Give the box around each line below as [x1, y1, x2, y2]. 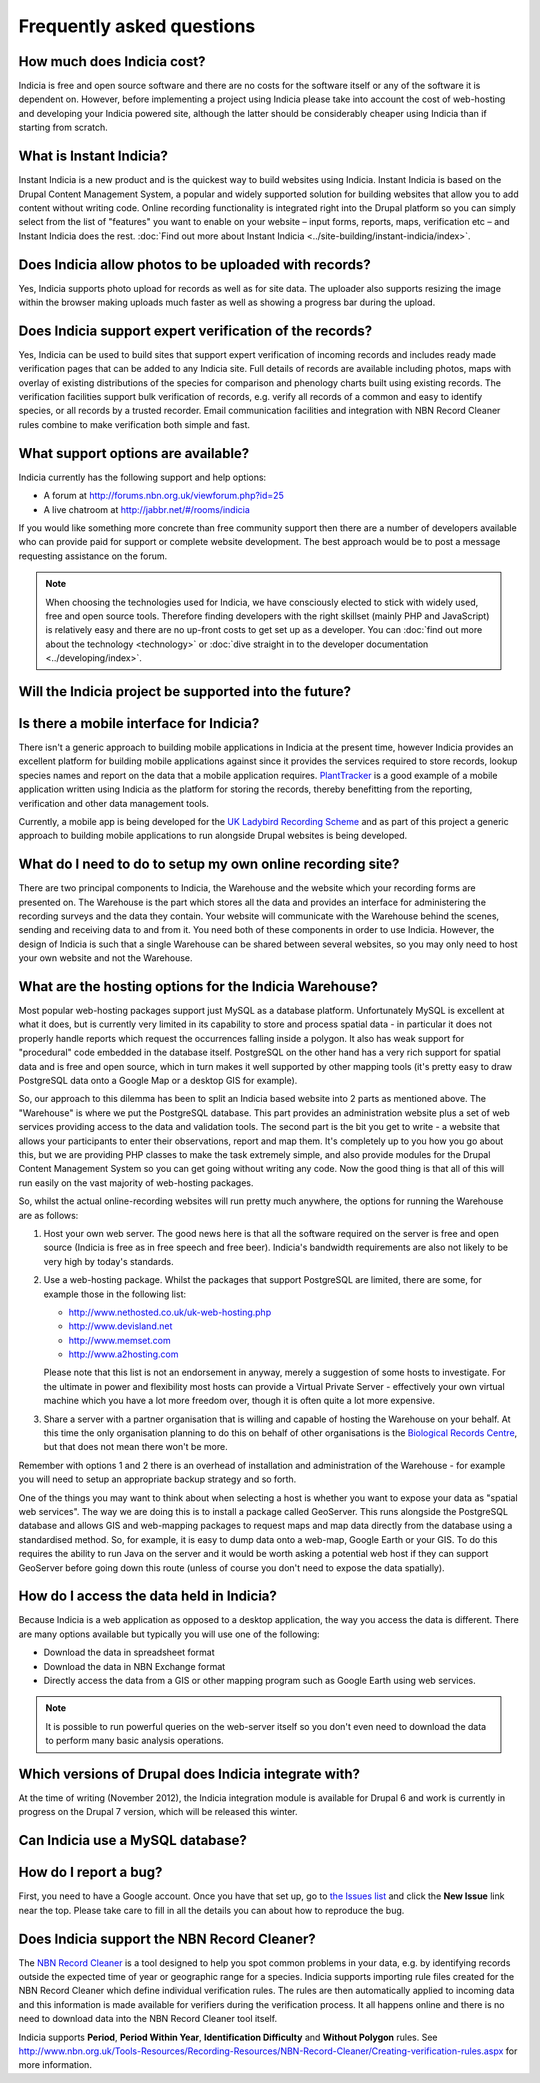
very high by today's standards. [43, 1255, 174, 1267]
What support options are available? [18, 445, 250, 462]
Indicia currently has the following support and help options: [18, 471, 267, 483]
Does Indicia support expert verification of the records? [18, 322, 373, 339]
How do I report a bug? [18, 1864, 163, 1881]
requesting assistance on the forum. [18, 550, 168, 562]
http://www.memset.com [68, 1334, 172, 1346]
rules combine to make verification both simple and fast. [18, 418, 250, 430]
